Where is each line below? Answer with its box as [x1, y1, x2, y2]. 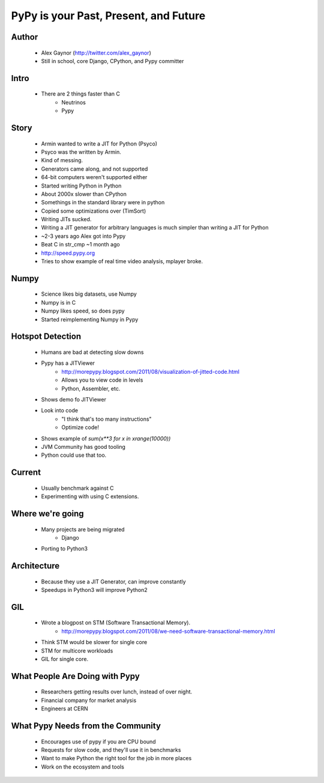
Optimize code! [61, 424, 99, 431]
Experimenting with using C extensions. [41, 493, 139, 500]
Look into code [41, 407, 78, 414]
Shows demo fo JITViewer [41, 395, 107, 403]
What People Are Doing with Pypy [11, 671, 140, 681]
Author [11, 32, 38, 42]
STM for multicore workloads [41, 647, 113, 654]
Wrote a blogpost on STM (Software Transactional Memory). [41, 619, 191, 626]
